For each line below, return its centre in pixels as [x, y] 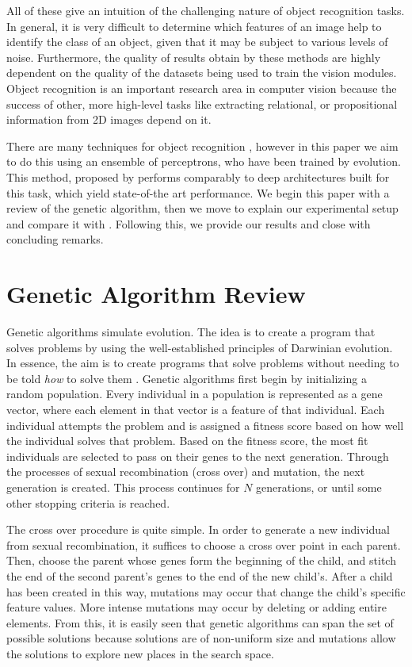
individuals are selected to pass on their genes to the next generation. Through [198, 456]
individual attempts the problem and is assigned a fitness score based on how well [205, 425]
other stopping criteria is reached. [88, 502]
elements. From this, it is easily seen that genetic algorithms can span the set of [200, 622]
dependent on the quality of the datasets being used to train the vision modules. [202, 73]
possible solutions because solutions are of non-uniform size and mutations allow [201, 638]
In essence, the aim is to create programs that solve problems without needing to [203, 363]
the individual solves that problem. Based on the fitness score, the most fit [187, 441]
